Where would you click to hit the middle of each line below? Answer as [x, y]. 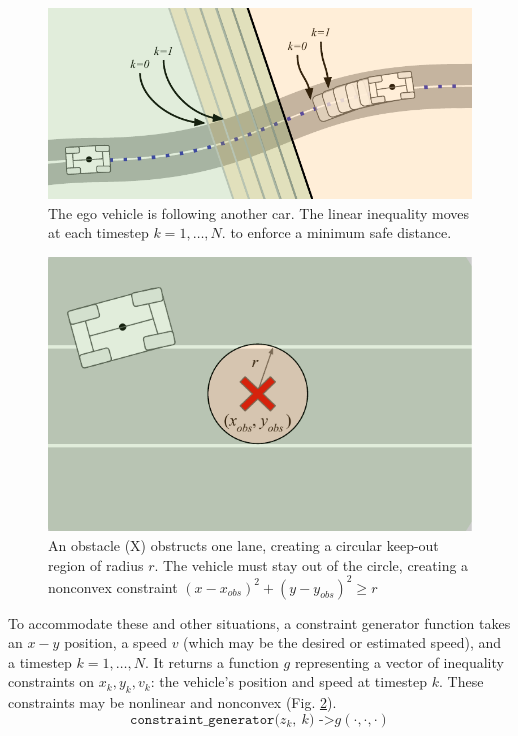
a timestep [40, 661]
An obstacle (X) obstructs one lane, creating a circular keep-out [243, 544]
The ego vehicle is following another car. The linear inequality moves [259, 212]
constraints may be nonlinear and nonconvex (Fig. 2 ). [172, 702]
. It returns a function [211, 661]
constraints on [51, 681]
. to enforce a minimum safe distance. [336, 232]
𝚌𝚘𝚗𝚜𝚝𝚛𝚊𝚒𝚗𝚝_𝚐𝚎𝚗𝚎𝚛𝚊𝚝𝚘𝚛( [205, 719]
